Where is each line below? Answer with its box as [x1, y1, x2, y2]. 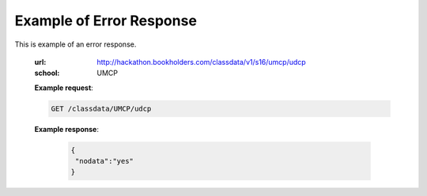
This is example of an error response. [14, 40, 137, 49]
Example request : [34, 83, 94, 92]
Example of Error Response [14, 12, 198, 29]
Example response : [34, 124, 99, 134]
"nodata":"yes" [75, 156, 134, 166]
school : [34, 68, 60, 78]
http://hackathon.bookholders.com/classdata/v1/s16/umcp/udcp [96, 57, 306, 66]
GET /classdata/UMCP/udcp [51, 104, 152, 113]
